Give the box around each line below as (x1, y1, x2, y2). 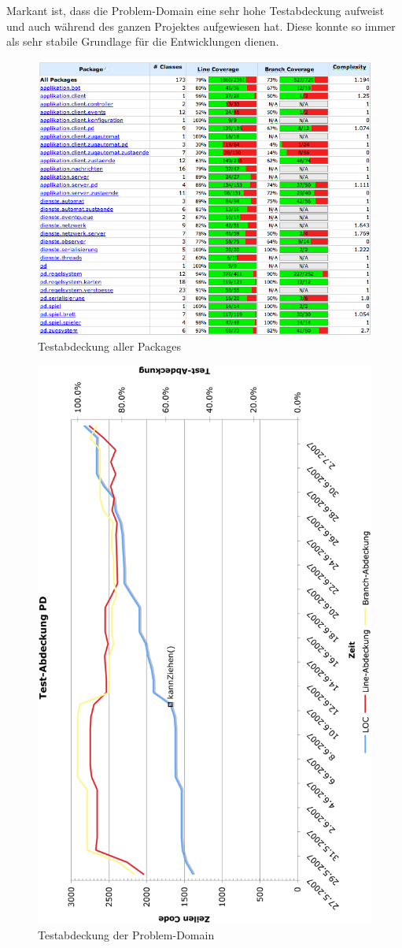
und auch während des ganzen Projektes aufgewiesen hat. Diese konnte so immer (6, 17, 396, 34)
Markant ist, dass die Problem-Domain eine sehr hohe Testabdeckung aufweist (6, 2, 385, 18)
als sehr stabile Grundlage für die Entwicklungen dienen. (6, 33, 279, 50)
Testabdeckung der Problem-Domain (38, 926, 215, 942)
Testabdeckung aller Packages (38, 338, 181, 355)
